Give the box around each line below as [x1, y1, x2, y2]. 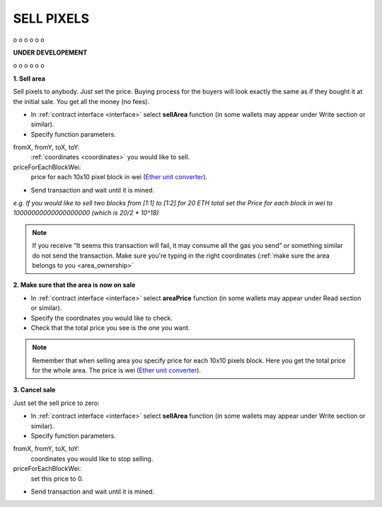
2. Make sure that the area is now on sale [13, 280, 136, 290]
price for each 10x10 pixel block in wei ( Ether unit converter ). [30, 173, 208, 181]
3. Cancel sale [13, 386, 56, 394]
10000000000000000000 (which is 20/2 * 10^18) [13, 209, 159, 217]
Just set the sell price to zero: [13, 399, 100, 407]
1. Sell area [13, 74, 46, 83]
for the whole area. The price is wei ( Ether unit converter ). [32, 366, 202, 375]
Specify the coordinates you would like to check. [30, 314, 173, 322]
